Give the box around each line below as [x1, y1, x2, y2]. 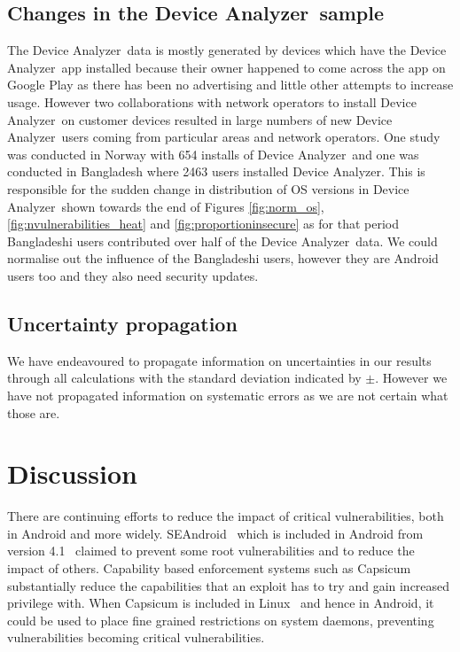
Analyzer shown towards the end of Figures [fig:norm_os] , [7, 197, 324, 215]
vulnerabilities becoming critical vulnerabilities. [7, 628, 265, 647]
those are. [7, 403, 60, 422]
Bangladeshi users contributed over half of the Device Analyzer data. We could [7, 231, 438, 250]
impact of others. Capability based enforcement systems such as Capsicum [7, 559, 411, 577]
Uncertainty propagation [7, 309, 238, 337]
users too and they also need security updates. [7, 266, 259, 284]
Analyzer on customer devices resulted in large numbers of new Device [7, 110, 393, 128]
